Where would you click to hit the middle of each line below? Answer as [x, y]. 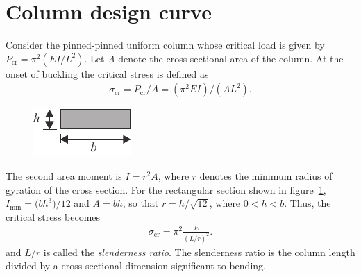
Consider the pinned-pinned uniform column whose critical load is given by [165, 45]
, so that [141, 203]
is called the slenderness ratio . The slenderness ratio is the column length [199, 252]
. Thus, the [308, 203]
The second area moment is [64, 175]
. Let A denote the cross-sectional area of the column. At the [214, 58]
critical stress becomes [53, 216]
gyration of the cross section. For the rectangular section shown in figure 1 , [166, 189]
